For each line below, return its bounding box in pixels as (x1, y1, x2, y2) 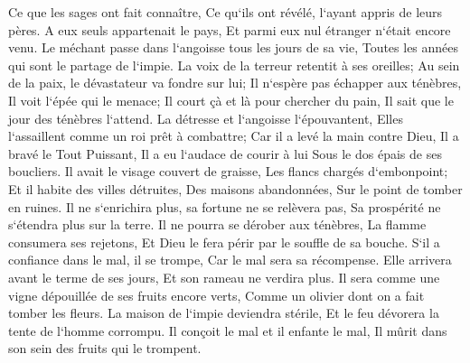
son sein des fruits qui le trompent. (8, 339, 202, 358)
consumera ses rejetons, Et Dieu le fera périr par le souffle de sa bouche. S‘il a (8, 232, 440, 251)
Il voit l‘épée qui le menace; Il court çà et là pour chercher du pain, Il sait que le (8, 90, 454, 109)
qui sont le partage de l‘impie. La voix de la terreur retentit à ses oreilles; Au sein (8, 55, 460, 74)
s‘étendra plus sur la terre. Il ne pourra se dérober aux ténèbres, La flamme (8, 215, 427, 234)
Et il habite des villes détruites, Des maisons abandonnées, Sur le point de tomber (8, 179, 463, 198)
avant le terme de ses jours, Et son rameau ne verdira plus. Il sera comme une (8, 267, 440, 286)
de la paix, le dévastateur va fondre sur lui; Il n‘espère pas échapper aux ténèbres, (8, 73, 462, 92)
